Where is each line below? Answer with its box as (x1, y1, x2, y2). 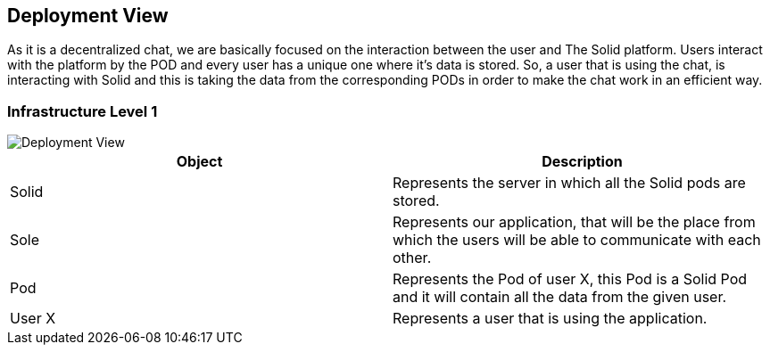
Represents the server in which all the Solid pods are (393, 174, 746, 192)
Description (542, 152, 623, 171)
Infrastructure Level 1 (7, 102, 158, 120)
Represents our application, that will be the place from (393, 213, 756, 232)
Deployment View (7, 4, 169, 27)
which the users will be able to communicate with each (393, 231, 761, 250)
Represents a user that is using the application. (393, 309, 708, 328)
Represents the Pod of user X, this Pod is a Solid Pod (393, 270, 748, 289)
